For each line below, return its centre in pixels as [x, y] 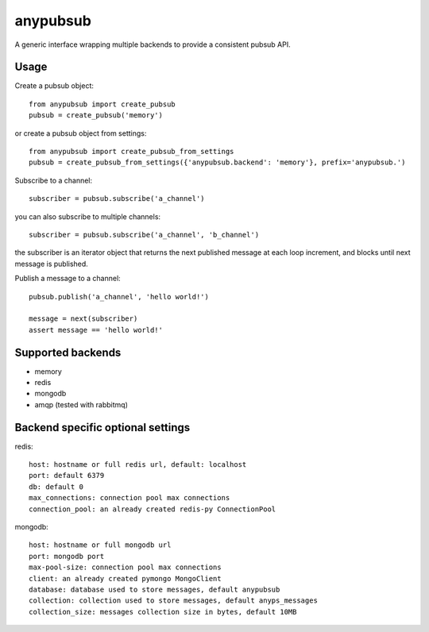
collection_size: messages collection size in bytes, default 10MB [163, 612]
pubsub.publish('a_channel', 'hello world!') [119, 297]
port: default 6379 [67, 476]
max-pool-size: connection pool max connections [125, 567]
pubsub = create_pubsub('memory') [96, 116]
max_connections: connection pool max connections [129, 498]
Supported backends [68, 352]
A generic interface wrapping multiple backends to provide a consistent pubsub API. [153, 44]
